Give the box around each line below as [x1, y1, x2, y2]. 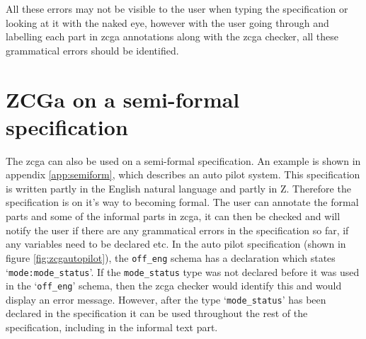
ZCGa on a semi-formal [6, 84, 240, 113]
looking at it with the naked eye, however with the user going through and [6, 15, 329, 30]
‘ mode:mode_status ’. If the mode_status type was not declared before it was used [6, 264, 360, 279]
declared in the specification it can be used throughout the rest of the [6, 306, 308, 321]
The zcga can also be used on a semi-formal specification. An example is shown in [6, 153, 361, 168]
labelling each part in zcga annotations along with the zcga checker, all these [6, 29, 339, 44]
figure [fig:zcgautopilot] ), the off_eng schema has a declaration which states [6, 250, 336, 265]
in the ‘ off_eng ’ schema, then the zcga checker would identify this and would [6, 278, 342, 293]
